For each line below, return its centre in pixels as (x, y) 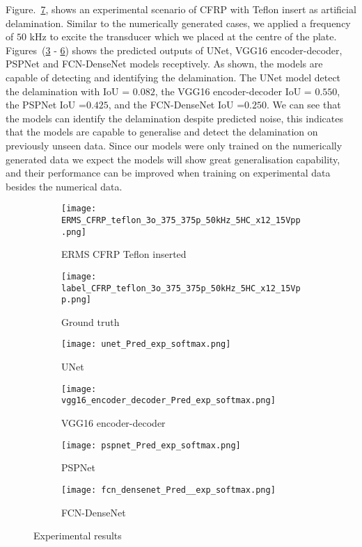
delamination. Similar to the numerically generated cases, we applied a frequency (178, 23)
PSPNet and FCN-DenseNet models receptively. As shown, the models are (164, 64)
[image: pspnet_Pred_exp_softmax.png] (151, 445)
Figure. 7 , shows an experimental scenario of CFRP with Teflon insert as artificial (181, 9)
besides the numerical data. (64, 186)
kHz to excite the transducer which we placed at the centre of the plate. (183, 36)
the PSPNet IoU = (46, 105)
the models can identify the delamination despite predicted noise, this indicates (174, 118)
